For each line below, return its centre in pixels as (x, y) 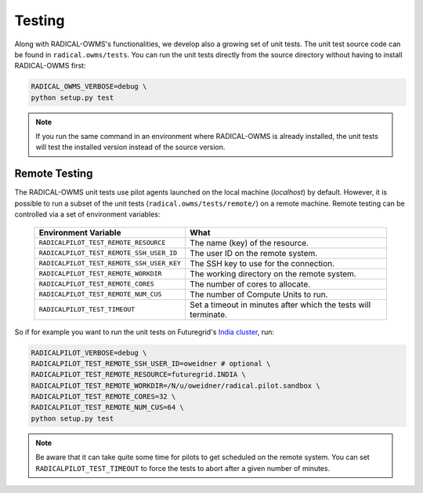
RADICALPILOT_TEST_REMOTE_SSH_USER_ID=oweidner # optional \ (151, 363)
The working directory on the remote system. (273, 273)
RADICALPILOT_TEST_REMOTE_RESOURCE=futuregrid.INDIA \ (138, 374)
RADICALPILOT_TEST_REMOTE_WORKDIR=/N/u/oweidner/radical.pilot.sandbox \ (175, 385)
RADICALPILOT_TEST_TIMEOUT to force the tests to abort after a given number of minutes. (183, 468)
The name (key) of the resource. (249, 243)
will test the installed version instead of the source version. (130, 147)
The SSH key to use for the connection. (262, 263)
